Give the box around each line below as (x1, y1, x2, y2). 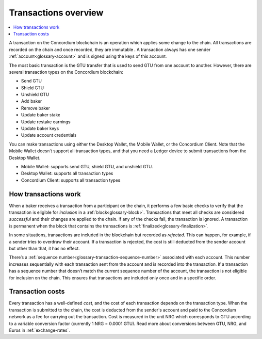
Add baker (21, 98, 42, 104)
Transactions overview (9, 7, 104, 18)
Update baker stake (21, 112, 61, 118)
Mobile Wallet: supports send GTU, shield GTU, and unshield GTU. (21, 163, 153, 169)
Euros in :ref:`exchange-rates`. (9, 327, 70, 333)
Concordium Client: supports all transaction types (21, 177, 121, 183)
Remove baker (21, 105, 50, 111)
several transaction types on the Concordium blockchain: (9, 69, 123, 75)
